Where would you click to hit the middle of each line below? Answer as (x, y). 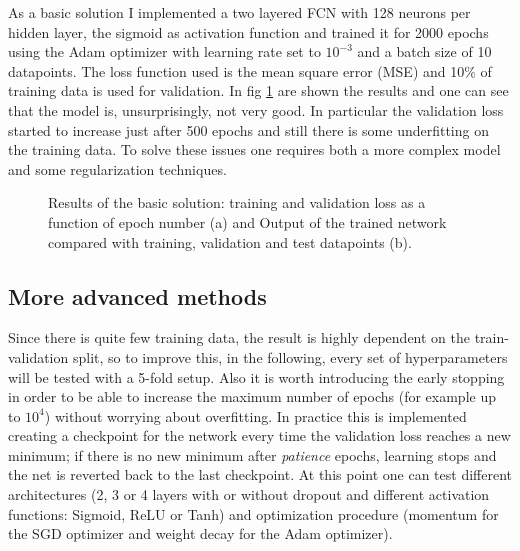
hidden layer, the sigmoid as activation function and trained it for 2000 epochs (248, 31)
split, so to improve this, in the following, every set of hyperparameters (290, 356)
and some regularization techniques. (117, 168)
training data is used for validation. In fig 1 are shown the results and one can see (258, 90)
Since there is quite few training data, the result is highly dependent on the (239, 337)
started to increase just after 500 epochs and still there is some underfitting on (248, 129)
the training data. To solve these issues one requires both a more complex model (254, 149)
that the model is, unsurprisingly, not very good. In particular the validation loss (256, 109)
